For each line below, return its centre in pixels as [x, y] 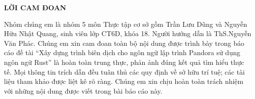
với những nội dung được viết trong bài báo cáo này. [83, 90]
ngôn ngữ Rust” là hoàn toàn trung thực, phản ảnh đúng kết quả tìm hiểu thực [124, 62]
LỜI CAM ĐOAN [35, 7]
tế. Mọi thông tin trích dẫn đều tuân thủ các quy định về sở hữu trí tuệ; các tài [125, 71]
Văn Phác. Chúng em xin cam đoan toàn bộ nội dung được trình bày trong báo [124, 43]
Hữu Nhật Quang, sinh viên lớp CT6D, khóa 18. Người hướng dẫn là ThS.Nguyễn [128, 33]
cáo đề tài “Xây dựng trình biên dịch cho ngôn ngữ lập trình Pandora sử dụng [122, 52]
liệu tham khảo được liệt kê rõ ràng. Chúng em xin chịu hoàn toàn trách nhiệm [124, 81]
